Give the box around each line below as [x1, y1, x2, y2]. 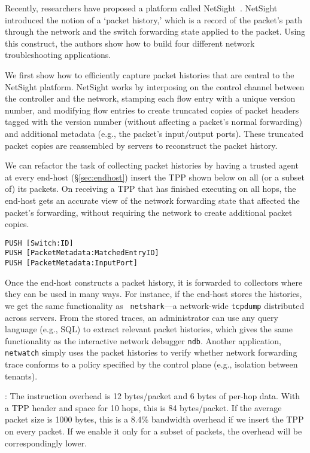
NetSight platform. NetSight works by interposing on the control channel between [5, 80, 305, 93]
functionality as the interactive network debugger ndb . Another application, [5, 334, 281, 347]
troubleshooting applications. [5, 48, 111, 61]
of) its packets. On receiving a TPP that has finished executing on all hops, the [5, 182, 296, 195]
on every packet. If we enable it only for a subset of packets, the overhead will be [5, 424, 302, 437]
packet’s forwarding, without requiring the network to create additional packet [5, 206, 293, 218]
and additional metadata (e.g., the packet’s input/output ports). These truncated [5, 127, 303, 139]
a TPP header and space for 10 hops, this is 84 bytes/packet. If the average [5, 401, 282, 414]
